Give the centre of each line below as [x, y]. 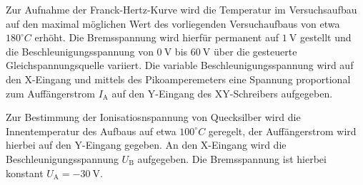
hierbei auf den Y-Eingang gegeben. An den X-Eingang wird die [146, 145]
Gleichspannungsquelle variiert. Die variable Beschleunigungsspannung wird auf [180, 65]
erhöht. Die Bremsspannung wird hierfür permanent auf [156, 37]
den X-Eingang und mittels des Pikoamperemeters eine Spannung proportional [178, 79]
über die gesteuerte [255, 51]
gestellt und [325, 37]
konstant [25, 173]
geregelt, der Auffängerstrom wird [282, 131]
